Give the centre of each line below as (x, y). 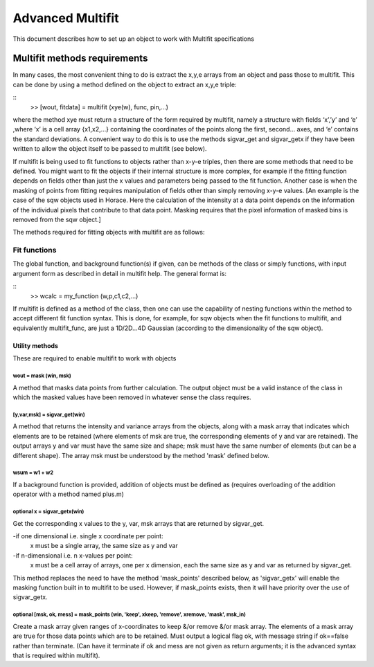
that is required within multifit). (56, 655)
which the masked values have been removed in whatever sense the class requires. (132, 397)
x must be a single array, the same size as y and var (104, 546)
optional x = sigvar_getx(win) (48, 512)
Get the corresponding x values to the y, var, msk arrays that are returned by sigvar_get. (139, 523)
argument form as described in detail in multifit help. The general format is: (120, 273)
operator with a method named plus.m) (69, 494)
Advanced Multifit (66, 18)
